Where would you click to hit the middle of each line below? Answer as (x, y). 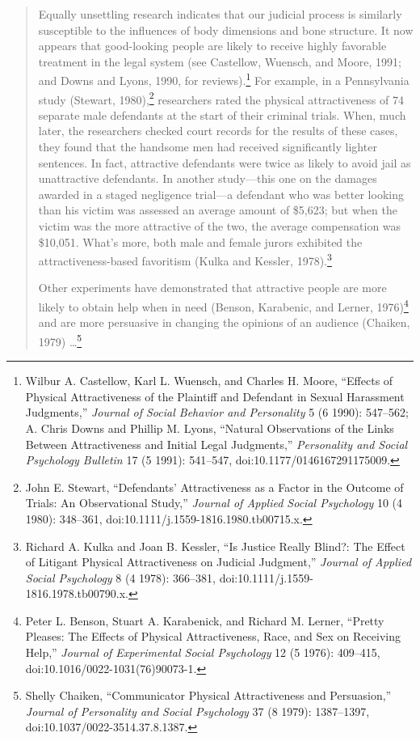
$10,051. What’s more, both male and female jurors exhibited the (200, 241)
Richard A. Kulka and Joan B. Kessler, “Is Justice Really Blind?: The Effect (215, 546)
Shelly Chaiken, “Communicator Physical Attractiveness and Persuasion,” (208, 695)
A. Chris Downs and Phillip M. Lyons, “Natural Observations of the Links (210, 428)
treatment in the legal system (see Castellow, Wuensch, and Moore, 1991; (220, 61)
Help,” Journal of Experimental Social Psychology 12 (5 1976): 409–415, (203, 652)
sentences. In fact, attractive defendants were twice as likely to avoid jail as (225, 162)
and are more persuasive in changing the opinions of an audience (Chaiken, (224, 322)
